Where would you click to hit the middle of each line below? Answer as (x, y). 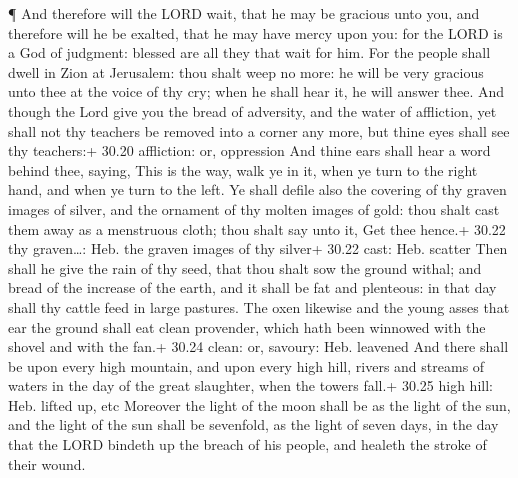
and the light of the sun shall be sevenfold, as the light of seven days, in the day (253, 424)
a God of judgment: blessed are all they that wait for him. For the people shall (249, 52)
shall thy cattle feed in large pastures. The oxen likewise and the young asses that (259, 306)
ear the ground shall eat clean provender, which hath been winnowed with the (247, 326)
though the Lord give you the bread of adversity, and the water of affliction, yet (252, 110)
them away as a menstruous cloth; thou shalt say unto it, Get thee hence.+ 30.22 (257, 228)
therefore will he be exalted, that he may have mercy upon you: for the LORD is (255, 32)
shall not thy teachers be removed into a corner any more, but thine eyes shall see (259, 130)
